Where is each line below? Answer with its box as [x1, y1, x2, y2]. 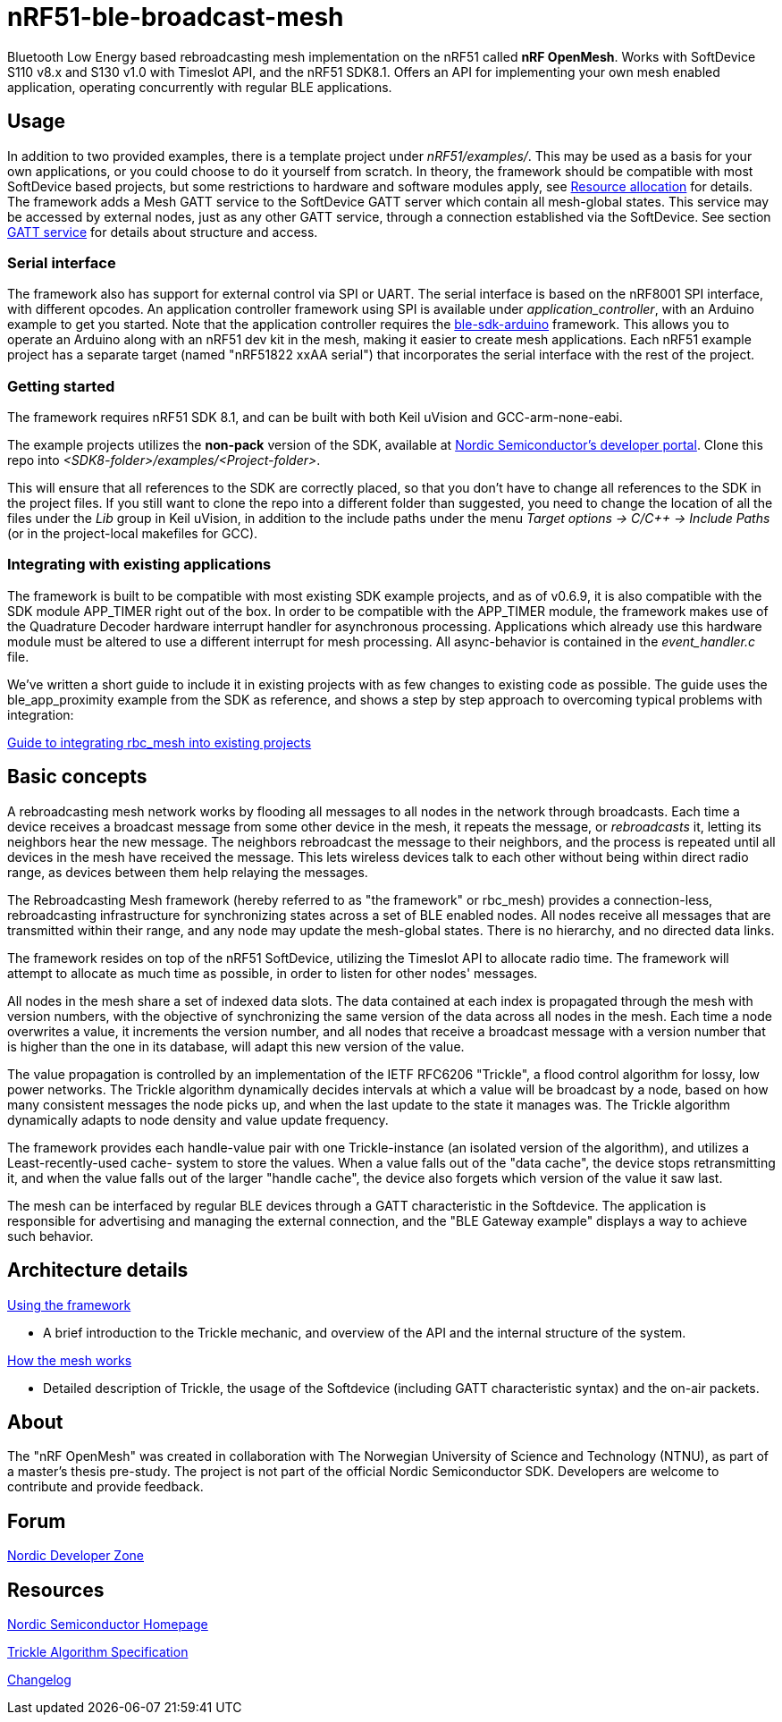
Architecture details [7, 1259, 189, 1282]
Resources [7, 1578, 105, 1601]
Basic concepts [7, 765, 147, 789]
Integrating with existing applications [7, 555, 272, 574]
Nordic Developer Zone [7, 1548, 144, 1564]
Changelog [7, 1672, 71, 1688]
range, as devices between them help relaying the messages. [7, 864, 368, 880]
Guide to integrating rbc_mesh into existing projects [7, 734, 312, 750]
